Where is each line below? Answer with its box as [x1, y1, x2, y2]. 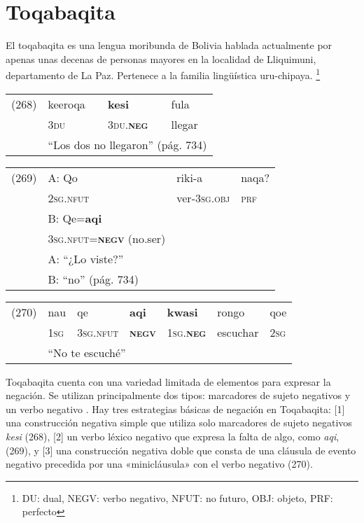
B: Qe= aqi [48, 209, 102, 226]
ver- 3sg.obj [176, 189, 230, 206]
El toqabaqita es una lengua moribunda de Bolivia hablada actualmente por [6, 38, 332, 53]
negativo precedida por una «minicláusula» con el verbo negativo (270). [6, 456, 313, 471]
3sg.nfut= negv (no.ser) [48, 230, 166, 246]
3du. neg [108, 116, 148, 132]
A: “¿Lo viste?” [48, 250, 124, 267]
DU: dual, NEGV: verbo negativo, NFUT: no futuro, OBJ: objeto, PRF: [22, 490, 333, 505]
